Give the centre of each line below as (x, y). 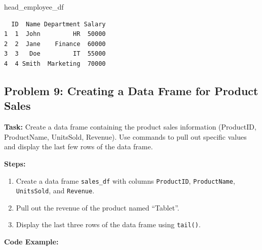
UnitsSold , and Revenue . (55, 191)
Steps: (15, 163)
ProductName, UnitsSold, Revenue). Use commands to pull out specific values (125, 136)
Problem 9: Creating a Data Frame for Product (131, 90)
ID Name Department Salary (59, 24)
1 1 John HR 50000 (55, 34)
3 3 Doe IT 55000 (55, 54)
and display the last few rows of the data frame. (79, 147)
